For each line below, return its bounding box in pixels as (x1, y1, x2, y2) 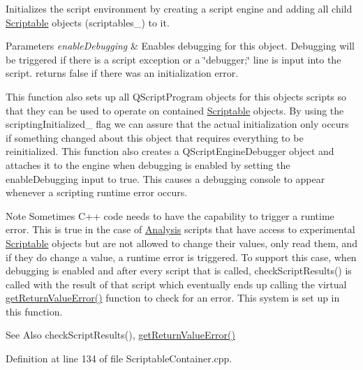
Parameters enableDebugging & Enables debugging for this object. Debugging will (6, 38, 355, 53)
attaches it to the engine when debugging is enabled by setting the (6, 157, 290, 172)
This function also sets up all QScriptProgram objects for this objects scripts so (6, 89, 347, 103)
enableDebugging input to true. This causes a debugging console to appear (6, 171, 325, 186)
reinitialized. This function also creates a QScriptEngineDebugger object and (6, 144, 334, 158)
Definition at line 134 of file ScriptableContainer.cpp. (6, 351, 232, 366)
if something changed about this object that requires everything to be (6, 130, 304, 145)
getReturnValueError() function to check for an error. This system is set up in (6, 290, 340, 305)
